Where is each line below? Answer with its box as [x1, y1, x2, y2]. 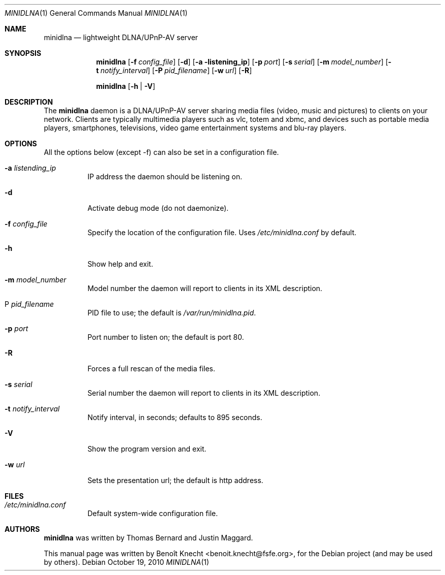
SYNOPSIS [5, 49, 42, 57]
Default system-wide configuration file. [87, 509, 218, 518]
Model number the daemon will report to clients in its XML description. [87, 284, 323, 293]
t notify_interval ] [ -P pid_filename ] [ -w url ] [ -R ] [96, 66, 252, 75]
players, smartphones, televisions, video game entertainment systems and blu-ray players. [44, 123, 347, 132]
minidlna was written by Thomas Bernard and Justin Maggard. [44, 533, 253, 542]
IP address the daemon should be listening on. [87, 172, 243, 181]
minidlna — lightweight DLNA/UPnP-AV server [44, 33, 198, 42]
